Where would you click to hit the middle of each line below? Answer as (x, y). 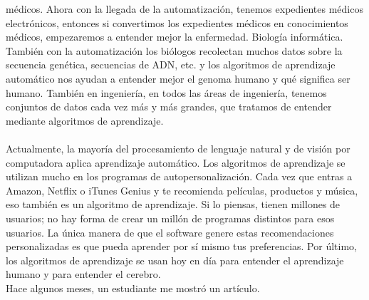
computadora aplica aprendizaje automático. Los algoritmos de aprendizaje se (176, 162)
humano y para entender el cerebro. (83, 274)
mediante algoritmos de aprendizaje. (85, 120)
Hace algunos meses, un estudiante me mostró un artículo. (133, 288)
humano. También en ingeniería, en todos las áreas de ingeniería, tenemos (166, 92)
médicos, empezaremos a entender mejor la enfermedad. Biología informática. (175, 37)
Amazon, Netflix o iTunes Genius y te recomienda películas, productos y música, (182, 190)
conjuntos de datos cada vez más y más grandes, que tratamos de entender (169, 107)
